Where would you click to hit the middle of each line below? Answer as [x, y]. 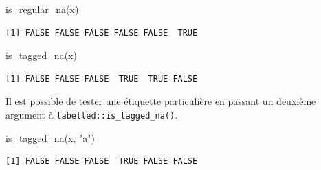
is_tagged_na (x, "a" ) [50, 137]
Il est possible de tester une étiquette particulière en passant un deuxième [161, 101]
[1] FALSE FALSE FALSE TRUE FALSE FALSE [102, 161]
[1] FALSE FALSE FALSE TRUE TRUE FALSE [102, 78]
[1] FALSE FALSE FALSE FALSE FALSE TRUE [102, 33]
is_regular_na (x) [42, 9]
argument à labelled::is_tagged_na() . [92, 114]
